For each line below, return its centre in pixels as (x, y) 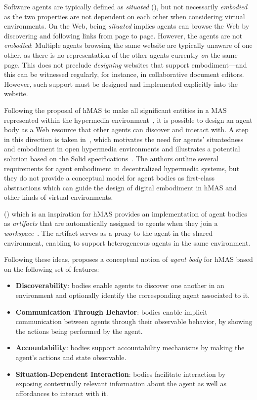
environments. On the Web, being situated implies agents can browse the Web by (127, 26)
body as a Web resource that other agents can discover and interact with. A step (126, 129)
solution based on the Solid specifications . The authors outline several (111, 158)
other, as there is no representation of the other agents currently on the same (121, 55)
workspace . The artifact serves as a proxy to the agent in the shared (108, 233)
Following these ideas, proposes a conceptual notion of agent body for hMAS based (128, 259)
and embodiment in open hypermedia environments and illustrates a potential (122, 149)
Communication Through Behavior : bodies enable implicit (111, 311)
